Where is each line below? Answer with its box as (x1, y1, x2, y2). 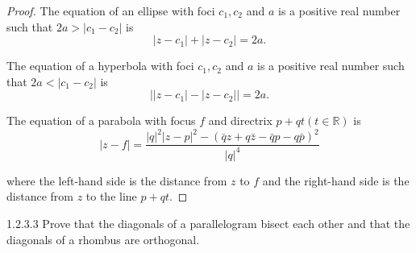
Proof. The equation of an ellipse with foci (6, 2, 215, 19)
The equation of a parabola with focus (6, 112, 196, 129)
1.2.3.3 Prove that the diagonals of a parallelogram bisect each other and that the (6, 215, 410, 232)
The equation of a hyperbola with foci (6, 57, 194, 74)
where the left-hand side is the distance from (6, 172, 227, 189)
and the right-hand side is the (262, 172, 410, 189)
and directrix (208, 112, 272, 129)
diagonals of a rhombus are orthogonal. (6, 230, 200, 247)
